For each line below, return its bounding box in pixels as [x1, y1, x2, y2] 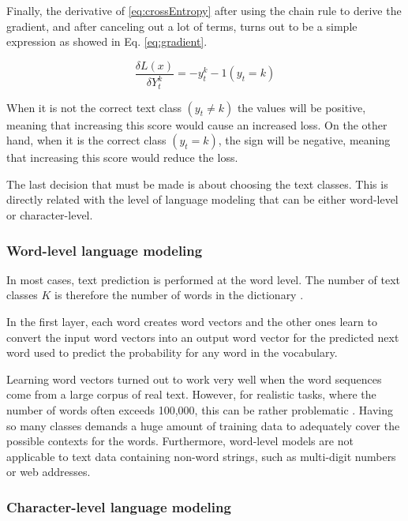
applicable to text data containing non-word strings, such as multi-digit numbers [6, 448, 396, 464]
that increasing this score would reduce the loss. [6, 149, 238, 166]
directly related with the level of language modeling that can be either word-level [6, 191, 399, 208]
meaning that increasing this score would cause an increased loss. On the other [6, 116, 387, 133]
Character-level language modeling [6, 497, 231, 516]
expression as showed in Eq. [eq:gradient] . [6, 33, 208, 50]
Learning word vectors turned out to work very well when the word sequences [6, 370, 382, 387]
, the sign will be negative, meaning [218, 132, 391, 148]
